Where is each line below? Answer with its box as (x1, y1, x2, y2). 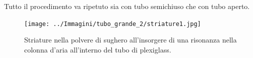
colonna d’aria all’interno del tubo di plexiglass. (24, 44, 171, 54)
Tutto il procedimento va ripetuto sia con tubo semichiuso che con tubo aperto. (4, 1, 250, 11)
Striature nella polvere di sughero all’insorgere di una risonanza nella (24, 34, 237, 45)
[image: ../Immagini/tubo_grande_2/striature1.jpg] (24, 20, 201, 27)
